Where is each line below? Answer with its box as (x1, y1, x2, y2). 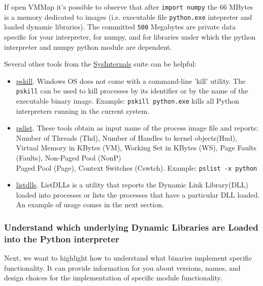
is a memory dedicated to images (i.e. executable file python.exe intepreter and (4, 11, 252, 22)
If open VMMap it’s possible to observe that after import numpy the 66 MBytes (4, 2, 253, 12)
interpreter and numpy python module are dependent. (4, 41, 172, 52)
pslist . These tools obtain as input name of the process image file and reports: (16, 122, 258, 133)
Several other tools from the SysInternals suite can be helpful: (4, 58, 196, 69)
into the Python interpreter (4, 232, 119, 245)
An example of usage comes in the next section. (16, 199, 164, 210)
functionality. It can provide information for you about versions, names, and (4, 262, 241, 273)
